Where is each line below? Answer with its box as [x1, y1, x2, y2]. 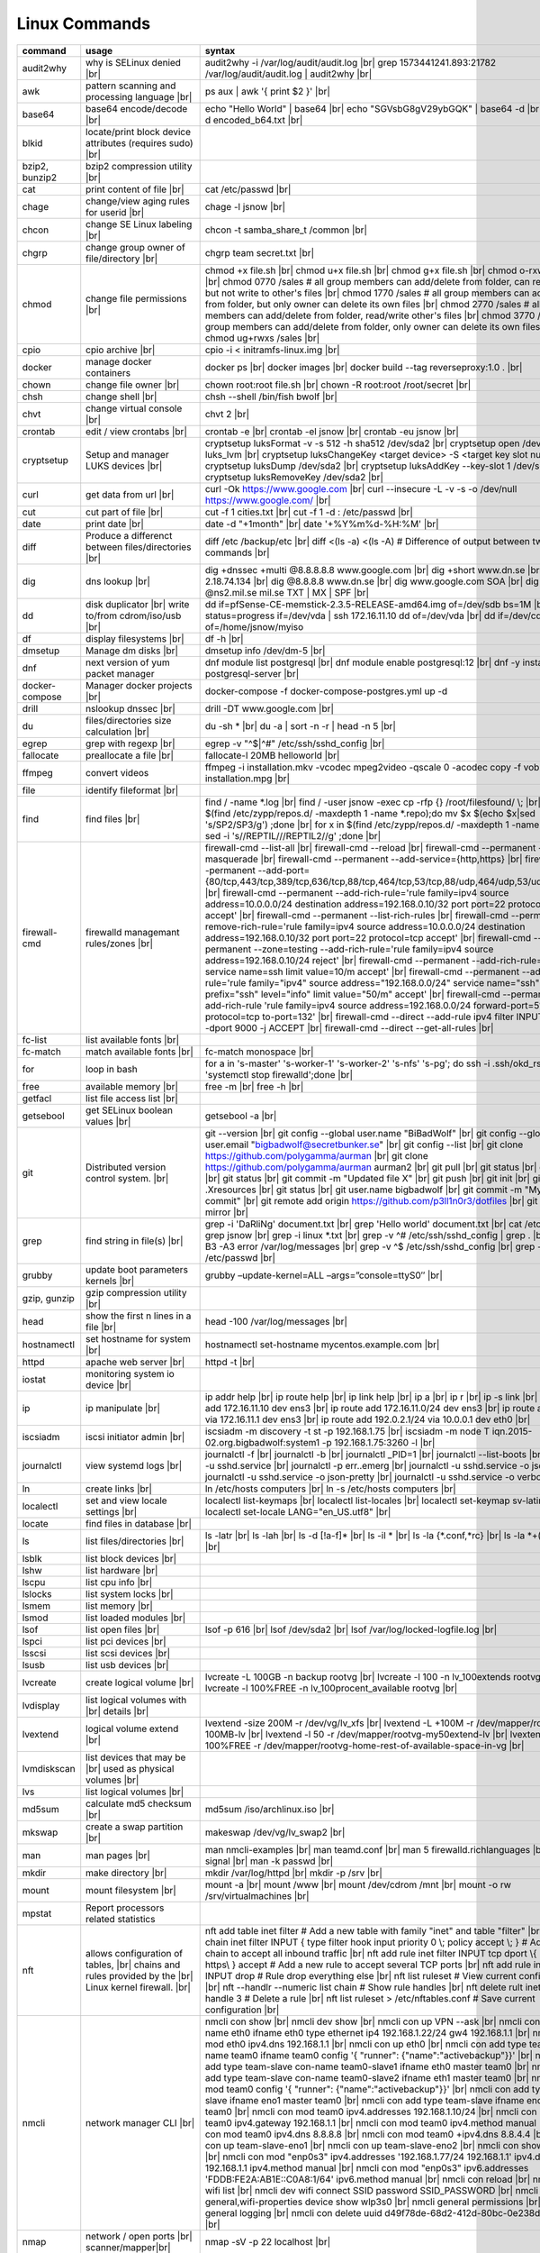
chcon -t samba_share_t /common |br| [204, 223, 368, 236]
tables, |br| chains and [85, 1958, 181, 1971]
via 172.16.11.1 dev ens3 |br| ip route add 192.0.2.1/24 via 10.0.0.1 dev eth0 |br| [204, 1413, 531, 1426]
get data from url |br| [85, 488, 175, 500]
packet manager [85, 667, 155, 680]
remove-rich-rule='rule [204, 920, 303, 933]
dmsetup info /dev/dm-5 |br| [204, 644, 326, 657]
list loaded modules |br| [85, 1611, 186, 1624]
